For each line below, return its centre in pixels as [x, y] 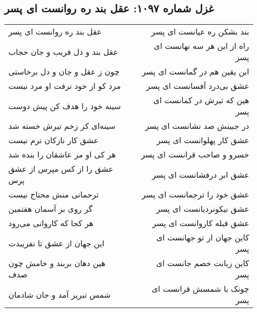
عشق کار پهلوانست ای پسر [203, 140]
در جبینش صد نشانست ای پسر [197, 126]
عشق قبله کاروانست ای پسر [201, 223]
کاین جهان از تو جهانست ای [202, 237]
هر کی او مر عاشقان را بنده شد [62, 155]
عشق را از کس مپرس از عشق [61, 169]
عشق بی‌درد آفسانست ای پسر [198, 86]
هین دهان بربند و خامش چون [57, 263]
